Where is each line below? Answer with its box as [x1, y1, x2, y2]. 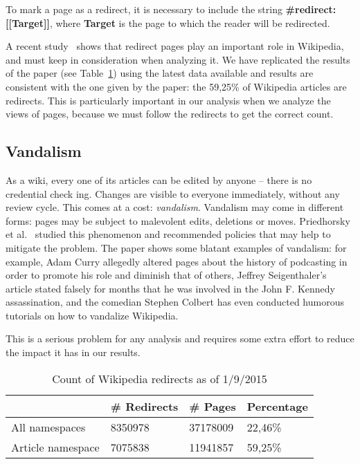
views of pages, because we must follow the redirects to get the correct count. [6, 106, 334, 121]
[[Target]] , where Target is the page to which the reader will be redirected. [6, 15, 330, 30]
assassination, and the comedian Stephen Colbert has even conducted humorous [6, 295, 344, 309]
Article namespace [11, 438, 100, 455]
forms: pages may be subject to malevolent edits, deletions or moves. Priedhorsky [6, 213, 350, 228]
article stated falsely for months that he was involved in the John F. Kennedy [6, 281, 335, 295]
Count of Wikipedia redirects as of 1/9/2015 [52, 370, 267, 387]
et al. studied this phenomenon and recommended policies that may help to [6, 227, 331, 241]
